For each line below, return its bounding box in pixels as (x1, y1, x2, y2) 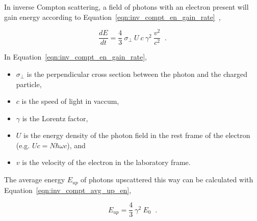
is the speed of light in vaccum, (21, 96, 119, 106)
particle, (16, 78, 42, 89)
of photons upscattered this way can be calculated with (81, 174, 253, 185)
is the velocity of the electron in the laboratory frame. (22, 157, 191, 168)
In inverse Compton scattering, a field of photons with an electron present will (4, 2, 249, 12)
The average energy (4, 174, 65, 185)
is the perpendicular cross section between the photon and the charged (27, 68, 247, 79)
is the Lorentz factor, (22, 113, 88, 123)
